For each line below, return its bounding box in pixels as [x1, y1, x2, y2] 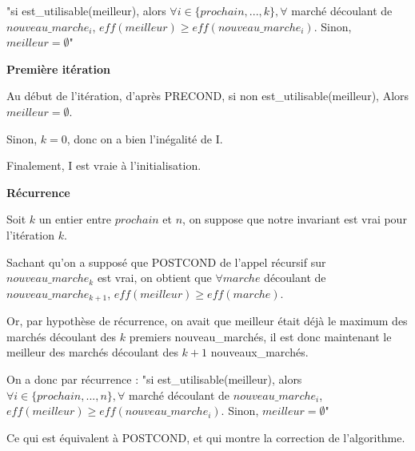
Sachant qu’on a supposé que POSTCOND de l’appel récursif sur [6, 253, 326, 270]
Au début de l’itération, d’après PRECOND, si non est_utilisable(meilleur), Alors [6, 87, 409, 104]
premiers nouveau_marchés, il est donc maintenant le [129, 328, 392, 344]
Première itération [6, 60, 110, 77]
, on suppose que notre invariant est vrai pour [182, 211, 407, 228]
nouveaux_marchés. [210, 344, 309, 360]
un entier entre [38, 211, 112, 228]
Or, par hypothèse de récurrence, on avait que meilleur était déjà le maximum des [6, 312, 408, 329]
